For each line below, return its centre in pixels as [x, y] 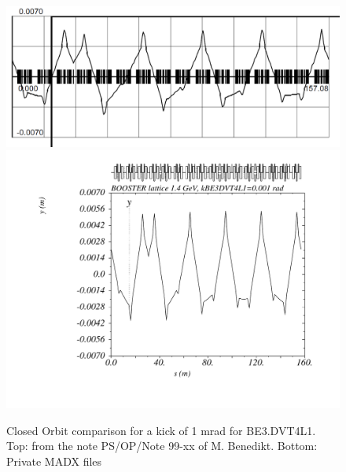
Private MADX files [54, 461]
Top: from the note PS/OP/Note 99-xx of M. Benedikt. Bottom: [162, 446]
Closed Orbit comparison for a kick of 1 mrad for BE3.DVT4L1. [161, 430]
